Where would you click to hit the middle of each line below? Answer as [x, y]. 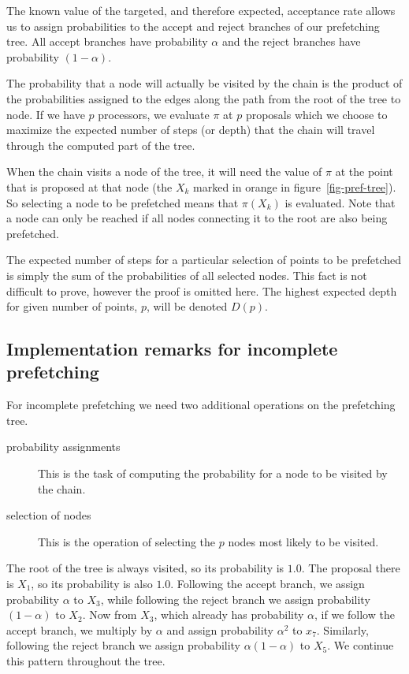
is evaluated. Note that [340, 202]
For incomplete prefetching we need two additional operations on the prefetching [201, 405]
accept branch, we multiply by [80, 629]
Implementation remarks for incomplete [172, 349]
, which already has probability [229, 614]
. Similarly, [342, 629]
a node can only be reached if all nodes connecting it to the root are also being [197, 218]
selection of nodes [49, 515]
